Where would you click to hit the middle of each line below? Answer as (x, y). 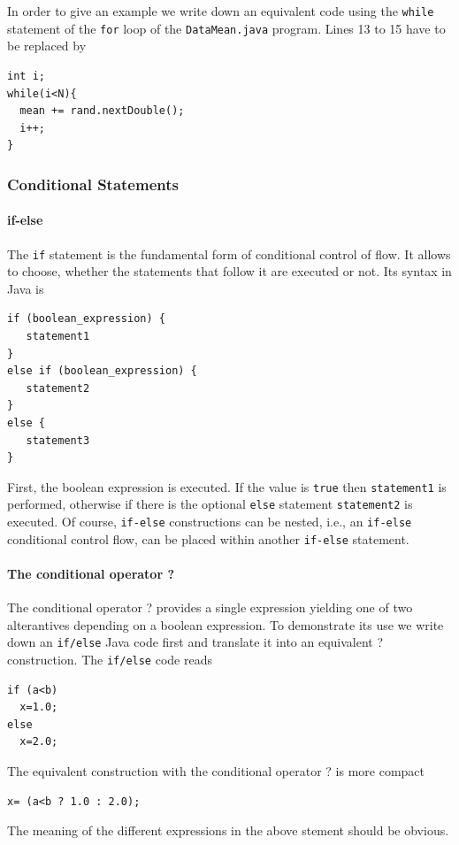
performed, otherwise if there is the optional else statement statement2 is (210, 504)
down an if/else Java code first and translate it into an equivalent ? (195, 642)
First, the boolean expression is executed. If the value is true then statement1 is (227, 486)
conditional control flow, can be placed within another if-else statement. (208, 538)
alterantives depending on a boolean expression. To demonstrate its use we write (226, 624)
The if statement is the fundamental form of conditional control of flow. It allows (229, 253)
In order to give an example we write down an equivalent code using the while (221, 11)
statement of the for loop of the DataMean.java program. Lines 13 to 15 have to (226, 28)
